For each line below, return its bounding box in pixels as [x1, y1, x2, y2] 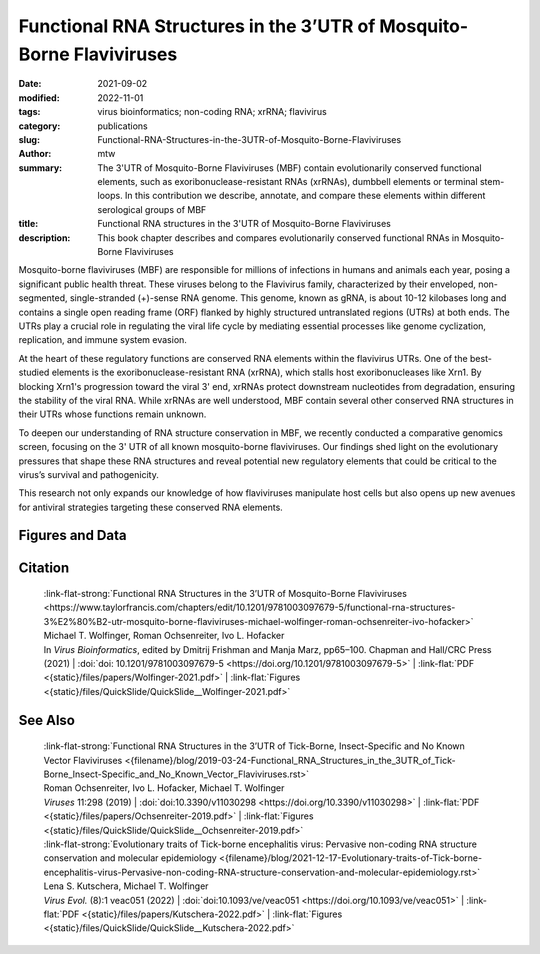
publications [97, 120, 149, 132]
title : [18, 218, 39, 230]
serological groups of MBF [97, 203, 207, 215]
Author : [18, 148, 52, 160]
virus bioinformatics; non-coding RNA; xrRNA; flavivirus [97, 106, 327, 118]
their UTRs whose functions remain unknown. [18, 408, 207, 420]
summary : [18, 161, 63, 174]
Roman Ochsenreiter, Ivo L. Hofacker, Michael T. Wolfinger [43, 782, 285, 794]
